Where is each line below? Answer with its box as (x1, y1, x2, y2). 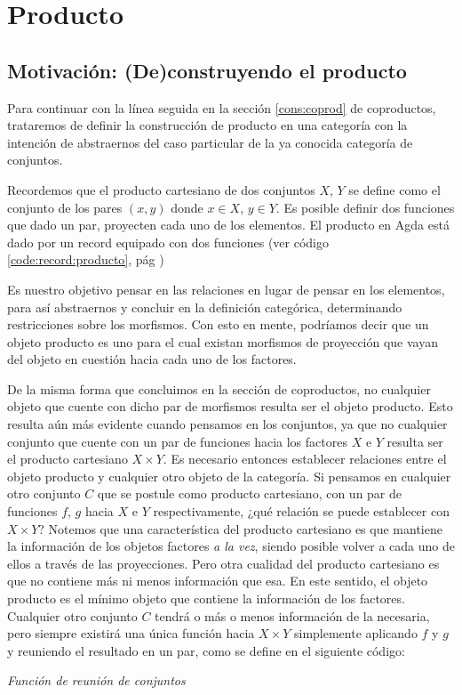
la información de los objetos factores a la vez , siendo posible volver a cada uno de (7, 537, 455, 555)
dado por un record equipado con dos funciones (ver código (7, 232, 330, 251)
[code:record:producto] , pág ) (7, 250, 164, 269)
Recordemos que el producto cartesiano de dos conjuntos (7, 180, 315, 198)
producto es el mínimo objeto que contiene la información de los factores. (7, 589, 405, 608)
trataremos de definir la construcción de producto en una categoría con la (7, 116, 408, 134)
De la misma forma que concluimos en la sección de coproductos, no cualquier (7, 379, 431, 398)
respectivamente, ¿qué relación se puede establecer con (153, 502, 450, 521)
